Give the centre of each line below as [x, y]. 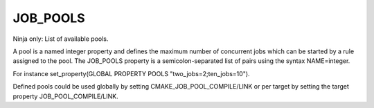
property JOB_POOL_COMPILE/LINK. [66, 96]
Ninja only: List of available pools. [61, 39]
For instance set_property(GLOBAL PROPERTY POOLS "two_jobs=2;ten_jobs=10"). [131, 73]
